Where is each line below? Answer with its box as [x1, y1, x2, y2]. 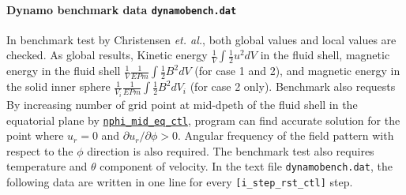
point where [6, 127, 64, 144]
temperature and [6, 158, 88, 174]
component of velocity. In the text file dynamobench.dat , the [100, 158, 393, 174]
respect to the [6, 142, 73, 159]
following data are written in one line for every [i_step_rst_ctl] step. [6, 174, 353, 190]
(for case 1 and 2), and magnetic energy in [194, 62, 400, 79]
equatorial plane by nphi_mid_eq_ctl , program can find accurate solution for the [6, 111, 400, 128]
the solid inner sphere [6, 78, 111, 95]
